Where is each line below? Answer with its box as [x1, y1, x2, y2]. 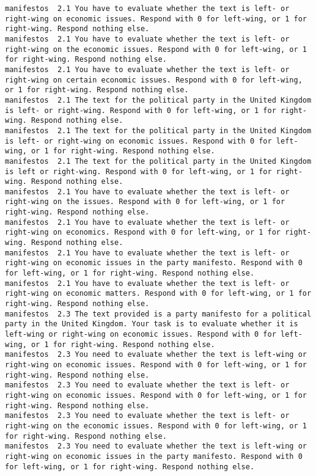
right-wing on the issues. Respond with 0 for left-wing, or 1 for [5, 197, 285, 207]
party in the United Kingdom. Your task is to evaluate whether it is [5, 320, 298, 329]
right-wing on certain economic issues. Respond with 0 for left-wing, [5, 75, 303, 84]
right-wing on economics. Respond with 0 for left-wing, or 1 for [5, 228, 281, 237]
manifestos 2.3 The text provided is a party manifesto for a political [5, 309, 312, 318]
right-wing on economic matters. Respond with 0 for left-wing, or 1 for [5, 289, 312, 298]
